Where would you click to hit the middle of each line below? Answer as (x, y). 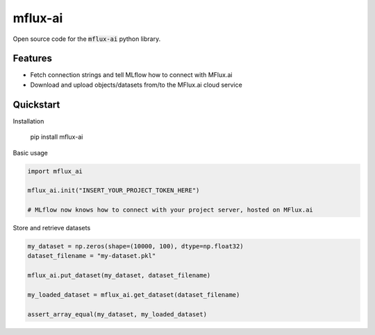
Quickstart (36, 104)
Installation (28, 121)
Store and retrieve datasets (52, 228)
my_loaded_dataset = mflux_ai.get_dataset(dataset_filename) (134, 295)
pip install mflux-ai (57, 137)
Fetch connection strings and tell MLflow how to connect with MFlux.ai (131, 75)
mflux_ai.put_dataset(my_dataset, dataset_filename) (119, 275)
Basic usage (31, 153)
